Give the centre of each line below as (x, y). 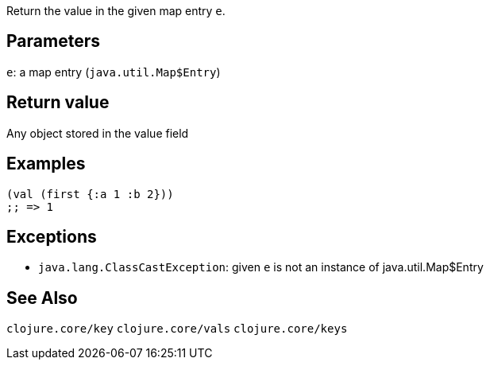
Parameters (53, 41)
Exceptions (52, 236)
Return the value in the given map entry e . (116, 11)
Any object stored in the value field (98, 133)
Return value (58, 103)
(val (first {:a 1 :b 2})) (90, 194)
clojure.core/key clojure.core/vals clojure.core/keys (177, 329)
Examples (46, 164)
